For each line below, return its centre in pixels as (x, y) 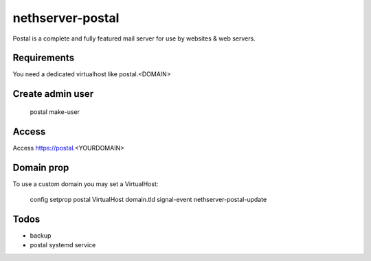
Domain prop (41, 167)
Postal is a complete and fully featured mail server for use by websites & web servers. (134, 38)
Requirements (44, 58)
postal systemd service (63, 245)
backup (41, 235)
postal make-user (55, 112)
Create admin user (53, 94)
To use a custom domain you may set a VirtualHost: (86, 184)
